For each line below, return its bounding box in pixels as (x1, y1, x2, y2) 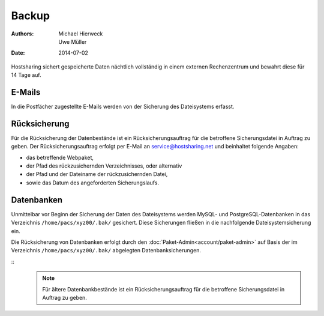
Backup (11, 9, 50, 22)
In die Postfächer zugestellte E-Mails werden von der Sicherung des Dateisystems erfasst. (11, 103, 235, 111)
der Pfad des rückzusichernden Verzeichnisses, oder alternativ (26, 162, 182, 169)
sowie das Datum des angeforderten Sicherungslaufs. (26, 179, 159, 186)
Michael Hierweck (58, 30, 103, 37)
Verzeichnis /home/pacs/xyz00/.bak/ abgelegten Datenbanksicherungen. (11, 247, 201, 254)
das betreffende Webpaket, (26, 154, 94, 161)
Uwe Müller (58, 38, 87, 45)
